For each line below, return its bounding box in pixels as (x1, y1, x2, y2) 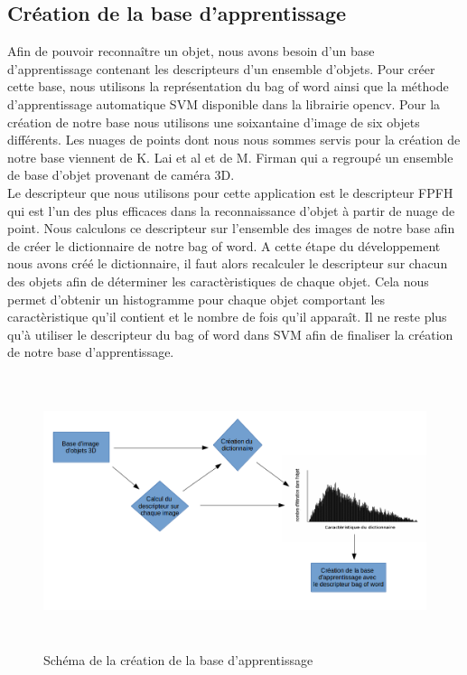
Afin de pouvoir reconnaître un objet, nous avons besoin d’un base (7, 42, 375, 61)
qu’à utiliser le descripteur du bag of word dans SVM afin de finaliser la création (7, 324, 453, 343)
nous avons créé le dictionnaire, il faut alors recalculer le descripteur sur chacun (7, 254, 448, 273)
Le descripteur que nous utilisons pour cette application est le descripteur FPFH (7, 183, 453, 202)
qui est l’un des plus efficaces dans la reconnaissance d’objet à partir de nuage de (7, 201, 455, 220)
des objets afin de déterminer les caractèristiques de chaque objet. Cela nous (7, 271, 429, 290)
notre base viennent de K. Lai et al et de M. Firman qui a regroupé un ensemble (7, 147, 453, 166)
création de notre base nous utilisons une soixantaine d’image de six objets (7, 112, 420, 131)
